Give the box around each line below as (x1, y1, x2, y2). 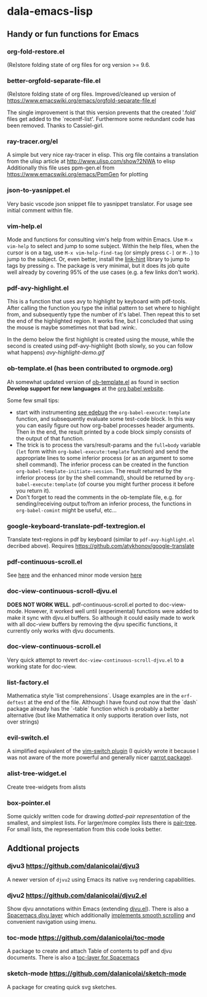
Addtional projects (7, 843, 80, 854)
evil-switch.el (7, 733, 49, 742)
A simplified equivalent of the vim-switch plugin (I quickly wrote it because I (7, 748, 199, 755)
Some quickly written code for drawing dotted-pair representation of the (7, 813, 190, 820)
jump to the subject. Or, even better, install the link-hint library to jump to (7, 256, 190, 263)
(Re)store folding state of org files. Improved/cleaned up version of (7, 90, 176, 98)
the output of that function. (15, 434, 85, 442)
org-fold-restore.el (7, 47, 65, 56)
